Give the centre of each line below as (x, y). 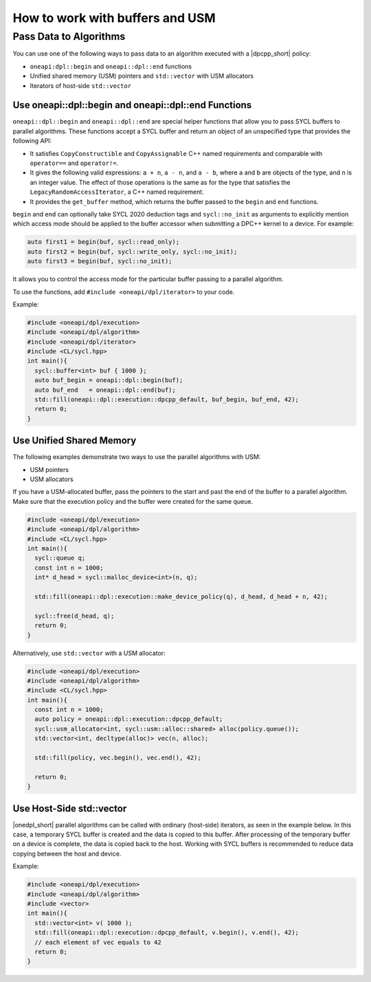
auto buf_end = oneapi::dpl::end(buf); (105, 390)
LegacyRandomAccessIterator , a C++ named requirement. (117, 192)
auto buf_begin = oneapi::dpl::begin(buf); (109, 380)
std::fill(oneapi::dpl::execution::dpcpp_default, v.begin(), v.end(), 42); (167, 933)
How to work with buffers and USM (114, 18)
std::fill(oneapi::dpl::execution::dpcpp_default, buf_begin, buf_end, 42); (167, 400)
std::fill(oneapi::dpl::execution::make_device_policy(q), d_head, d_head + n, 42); (181, 596)
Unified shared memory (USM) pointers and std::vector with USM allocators (142, 76)
